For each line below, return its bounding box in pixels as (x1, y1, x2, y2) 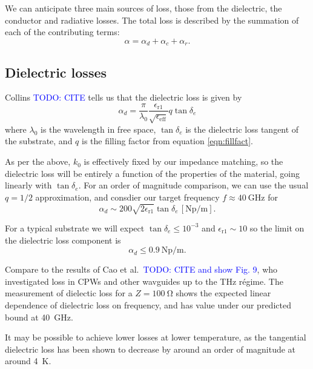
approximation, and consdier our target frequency (35, 190, 220, 203)
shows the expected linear (176, 287, 271, 299)
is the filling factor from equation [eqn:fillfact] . (82, 135, 253, 147)
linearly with (5, 179, 52, 191)
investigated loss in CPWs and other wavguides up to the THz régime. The (5, 274, 283, 287)
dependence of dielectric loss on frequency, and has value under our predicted (5, 298, 291, 311)
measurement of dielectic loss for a (5, 287, 133, 299)
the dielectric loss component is (5, 233, 121, 246)
